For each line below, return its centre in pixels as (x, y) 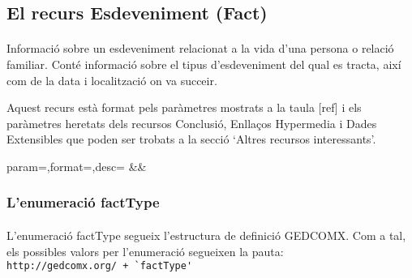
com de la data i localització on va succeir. (112, 80)
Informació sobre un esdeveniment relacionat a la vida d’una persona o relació (200, 48)
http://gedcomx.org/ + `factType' (100, 266)
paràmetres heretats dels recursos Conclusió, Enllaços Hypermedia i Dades (192, 123)
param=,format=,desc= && (77, 166)
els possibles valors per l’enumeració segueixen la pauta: (145, 251)
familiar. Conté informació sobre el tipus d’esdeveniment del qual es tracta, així (204, 64)
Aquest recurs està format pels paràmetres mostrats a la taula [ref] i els (184, 107)
